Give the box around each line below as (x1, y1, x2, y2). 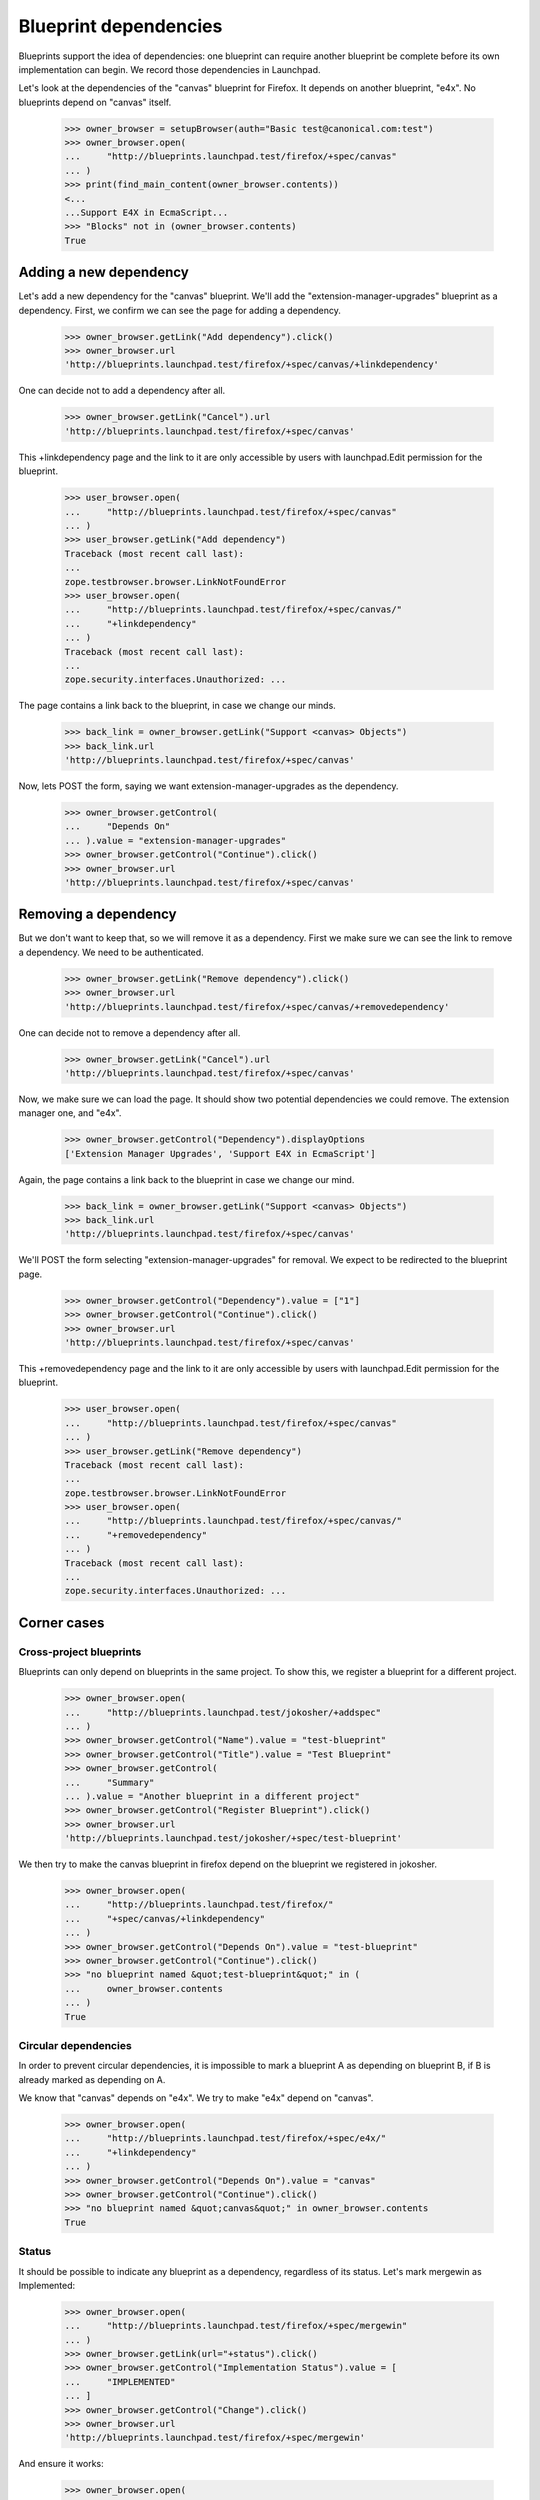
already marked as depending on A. (18, 2073, 166, 2085)
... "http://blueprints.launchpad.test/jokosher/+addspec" (64, 1706, 382, 1718)
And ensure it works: (18, 2458, 104, 2470)
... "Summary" (64, 1776, 155, 1788)
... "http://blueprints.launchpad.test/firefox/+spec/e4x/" (64, 2133, 387, 2144)
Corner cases (18, 1614, 105, 1631)
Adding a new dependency (18, 264, 189, 281)
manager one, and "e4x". (18, 1107, 122, 1119)
